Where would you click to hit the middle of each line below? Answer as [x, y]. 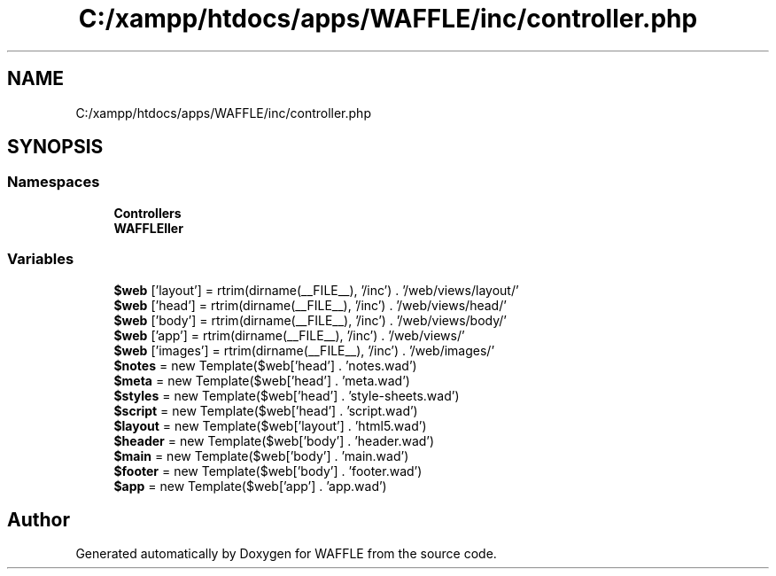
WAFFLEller [148, 228]
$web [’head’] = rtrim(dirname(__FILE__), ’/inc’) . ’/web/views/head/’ [310, 305]
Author [39, 519]
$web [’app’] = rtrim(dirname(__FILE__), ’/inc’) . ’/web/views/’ [289, 335]
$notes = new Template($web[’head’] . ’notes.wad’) [265, 365]
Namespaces [54, 182]
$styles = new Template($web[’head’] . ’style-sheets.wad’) [287, 395]
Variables [41, 259]
